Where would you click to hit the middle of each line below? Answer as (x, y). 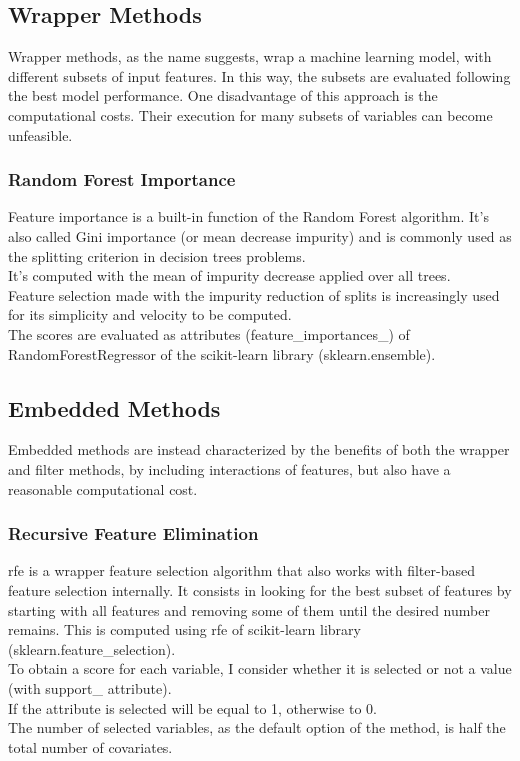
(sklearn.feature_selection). (92, 648)
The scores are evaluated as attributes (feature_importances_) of (209, 333)
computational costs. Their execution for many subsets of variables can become (250, 114)
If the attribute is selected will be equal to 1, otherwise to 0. (192, 707)
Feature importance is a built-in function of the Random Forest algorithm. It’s (248, 216)
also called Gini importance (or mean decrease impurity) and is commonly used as (260, 235)
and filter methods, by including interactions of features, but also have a (229, 468)
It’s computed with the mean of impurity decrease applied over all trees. (229, 275)
